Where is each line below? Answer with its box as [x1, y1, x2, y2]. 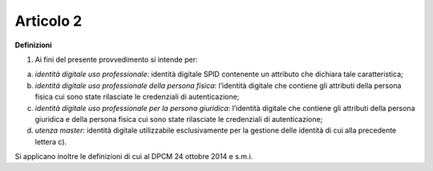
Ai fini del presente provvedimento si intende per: [34, 55, 198, 64]
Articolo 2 [14, 12, 83, 30]
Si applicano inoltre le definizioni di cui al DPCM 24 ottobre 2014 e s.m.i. [14, 152, 253, 161]
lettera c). [34, 136, 67, 146]
